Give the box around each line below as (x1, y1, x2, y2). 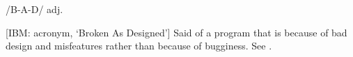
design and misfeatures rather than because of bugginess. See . (6, 38, 272, 53)
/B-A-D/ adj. (6, 2, 63, 16)
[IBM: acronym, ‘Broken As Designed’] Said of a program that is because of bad (6, 25, 347, 39)
